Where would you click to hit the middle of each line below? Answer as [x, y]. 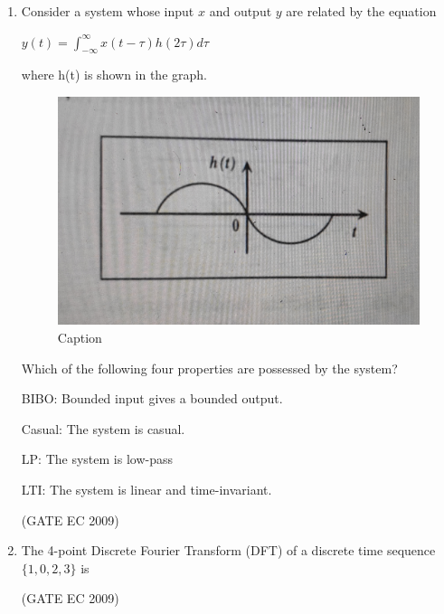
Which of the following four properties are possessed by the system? [209, 368]
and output [241, 11]
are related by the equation [361, 11]
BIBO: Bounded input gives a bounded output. [152, 398]
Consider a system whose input [108, 11]
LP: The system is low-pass [97, 459]
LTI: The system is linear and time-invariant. [146, 490]
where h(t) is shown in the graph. [114, 75]
